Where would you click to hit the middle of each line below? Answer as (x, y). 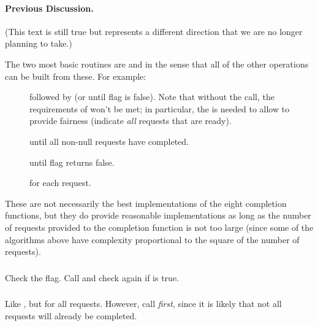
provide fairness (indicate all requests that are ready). (131, 121)
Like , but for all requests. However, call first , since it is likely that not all (143, 304)
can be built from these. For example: (76, 76)
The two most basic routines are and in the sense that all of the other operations (157, 64)
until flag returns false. (72, 162)
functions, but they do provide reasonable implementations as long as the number (158, 215)
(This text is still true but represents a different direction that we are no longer (154, 31)
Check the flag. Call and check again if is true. (92, 277)
